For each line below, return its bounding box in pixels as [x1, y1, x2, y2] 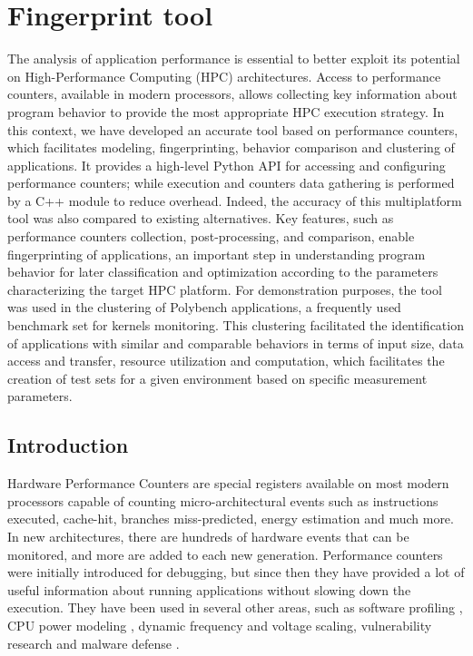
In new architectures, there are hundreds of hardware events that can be [7, 526, 409, 545]
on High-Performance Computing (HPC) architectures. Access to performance [7, 66, 441, 85]
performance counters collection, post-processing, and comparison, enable [7, 227, 415, 246]
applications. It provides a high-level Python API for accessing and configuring [7, 155, 446, 174]
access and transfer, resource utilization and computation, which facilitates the [7, 351, 445, 370]
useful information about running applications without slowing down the [7, 580, 411, 599]
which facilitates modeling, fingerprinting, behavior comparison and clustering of [7, 138, 455, 157]
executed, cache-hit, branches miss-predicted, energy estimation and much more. [7, 509, 454, 528]
